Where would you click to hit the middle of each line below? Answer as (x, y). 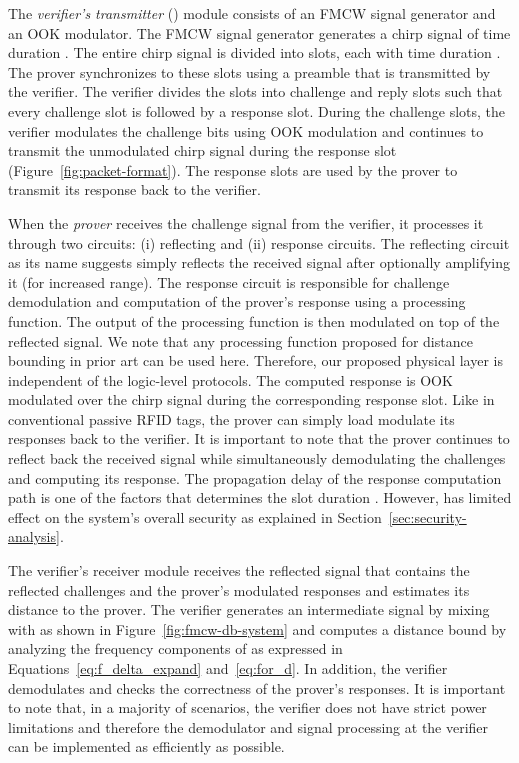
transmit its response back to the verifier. (134, 189)
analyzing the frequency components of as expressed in (175, 648)
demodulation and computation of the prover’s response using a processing (237, 301)
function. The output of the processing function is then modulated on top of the (254, 320)
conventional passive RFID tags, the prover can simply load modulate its (231, 418)
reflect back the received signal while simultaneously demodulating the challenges (257, 458)
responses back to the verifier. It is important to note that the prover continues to (259, 438)
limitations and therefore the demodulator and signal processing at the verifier (248, 726)
